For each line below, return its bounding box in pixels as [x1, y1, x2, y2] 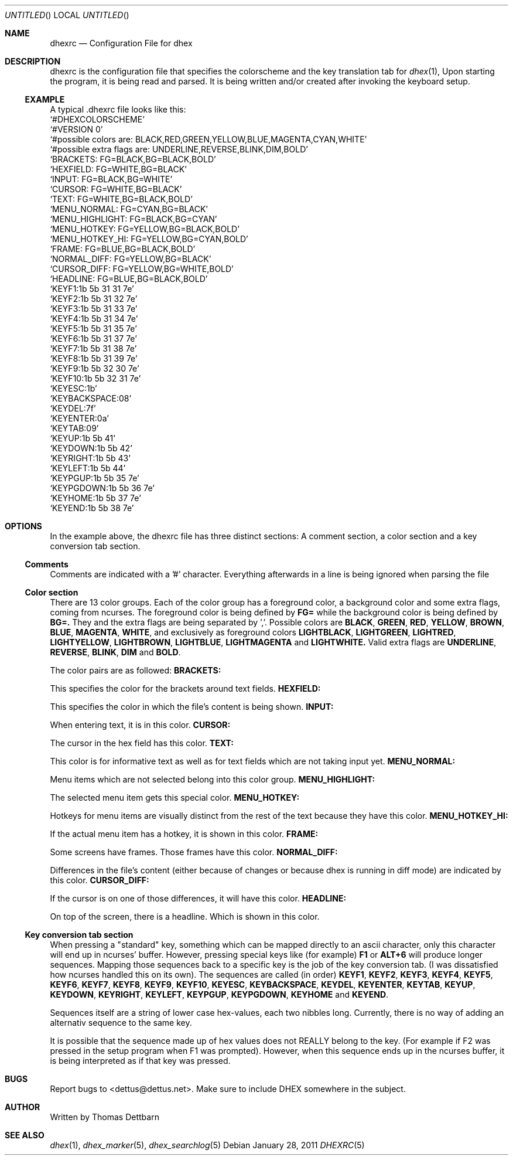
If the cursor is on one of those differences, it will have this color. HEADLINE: [50, 893, 347, 903]
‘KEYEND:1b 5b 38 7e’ [50, 503, 134, 513]
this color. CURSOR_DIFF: [50, 875, 149, 885]
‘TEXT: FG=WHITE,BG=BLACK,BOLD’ [50, 194, 193, 204]
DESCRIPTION [5, 56, 61, 66]
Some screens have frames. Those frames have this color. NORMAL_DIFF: [50, 847, 338, 857]
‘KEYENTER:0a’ [50, 413, 109, 423]
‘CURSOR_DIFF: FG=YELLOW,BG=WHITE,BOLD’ [50, 264, 234, 274]
